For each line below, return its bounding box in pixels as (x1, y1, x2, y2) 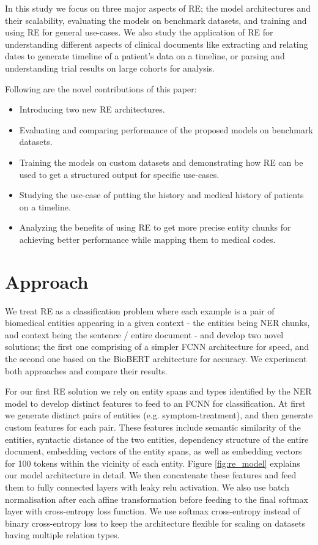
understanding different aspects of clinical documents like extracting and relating (5, 37, 308, 50)
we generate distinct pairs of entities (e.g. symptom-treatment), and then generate (5, 409, 313, 421)
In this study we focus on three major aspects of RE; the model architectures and (5, 2, 311, 14)
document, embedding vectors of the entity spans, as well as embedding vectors (5, 445, 302, 458)
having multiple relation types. (5, 528, 120, 541)
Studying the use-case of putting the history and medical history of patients (19, 188, 304, 201)
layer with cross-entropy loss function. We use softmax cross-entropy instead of (5, 505, 300, 517)
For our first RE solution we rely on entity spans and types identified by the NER (5, 385, 312, 398)
